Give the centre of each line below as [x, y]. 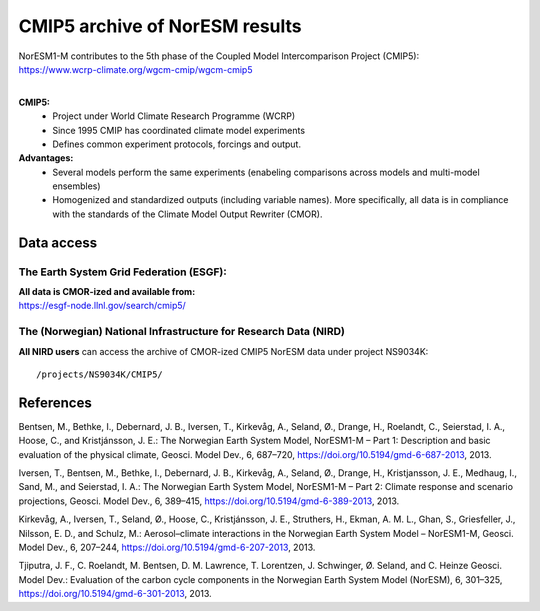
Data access [58, 242]
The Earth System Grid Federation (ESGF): [122, 272]
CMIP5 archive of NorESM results [160, 26]
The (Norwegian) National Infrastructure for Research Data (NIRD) [181, 332]
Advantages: [46, 158]
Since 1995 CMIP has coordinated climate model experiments [178, 130]
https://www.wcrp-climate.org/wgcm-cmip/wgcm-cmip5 [135, 69]
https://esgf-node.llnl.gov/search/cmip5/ [102, 306]
